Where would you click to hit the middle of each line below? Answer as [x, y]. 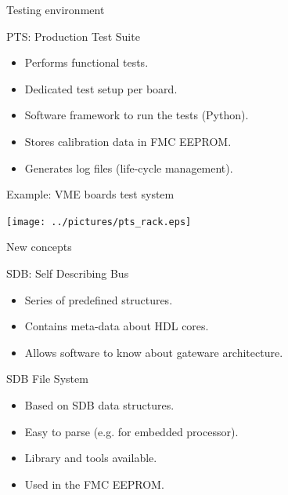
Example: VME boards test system [90, 194]
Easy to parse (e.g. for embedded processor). [131, 431]
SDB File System [47, 379]
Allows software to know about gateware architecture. [154, 352]
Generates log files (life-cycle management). [129, 167]
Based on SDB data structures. [99, 404]
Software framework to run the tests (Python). [137, 115]
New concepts [39, 247]
